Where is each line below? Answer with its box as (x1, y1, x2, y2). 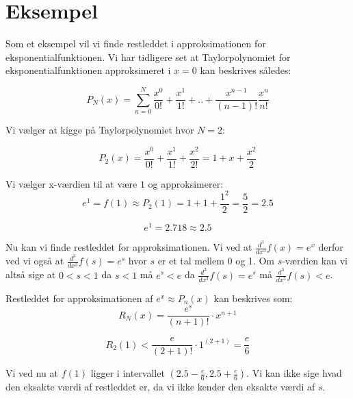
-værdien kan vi (282, 253, 348, 268)
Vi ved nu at (5, 366, 58, 380)
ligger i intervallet (90, 366, 165, 380)
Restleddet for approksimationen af (5, 290, 153, 305)
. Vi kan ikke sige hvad (246, 366, 342, 380)
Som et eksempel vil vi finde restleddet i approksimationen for (5, 36, 266, 51)
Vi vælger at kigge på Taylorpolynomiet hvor (5, 123, 194, 137)
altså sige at (5, 267, 56, 282)
